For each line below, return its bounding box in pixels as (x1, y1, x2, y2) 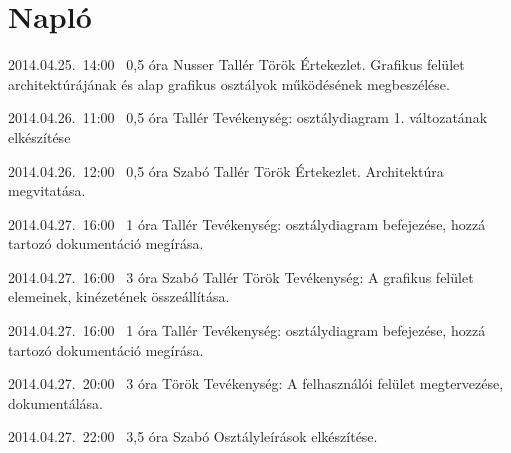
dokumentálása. (8, 392, 103, 413)
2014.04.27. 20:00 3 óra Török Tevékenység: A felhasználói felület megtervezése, (8, 373, 504, 394)
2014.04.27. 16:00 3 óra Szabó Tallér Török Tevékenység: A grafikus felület (8, 266, 474, 287)
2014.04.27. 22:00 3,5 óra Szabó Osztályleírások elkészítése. (8, 426, 378, 447)
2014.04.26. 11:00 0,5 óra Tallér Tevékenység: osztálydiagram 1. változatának (8, 107, 488, 128)
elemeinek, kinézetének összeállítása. (8, 286, 230, 307)
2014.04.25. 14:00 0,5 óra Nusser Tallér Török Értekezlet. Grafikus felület (8, 54, 465, 75)
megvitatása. (8, 180, 86, 201)
